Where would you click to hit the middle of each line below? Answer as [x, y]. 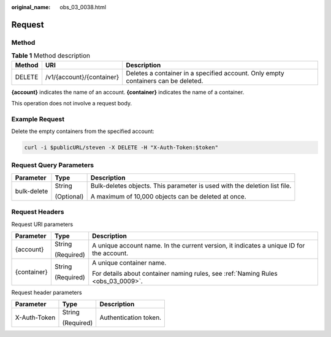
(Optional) [69, 196]
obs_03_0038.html [83, 7]
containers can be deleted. [165, 81]
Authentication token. [131, 317]
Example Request [38, 119]
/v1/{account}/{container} [82, 77]
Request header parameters [47, 292]
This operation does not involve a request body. [71, 103]
